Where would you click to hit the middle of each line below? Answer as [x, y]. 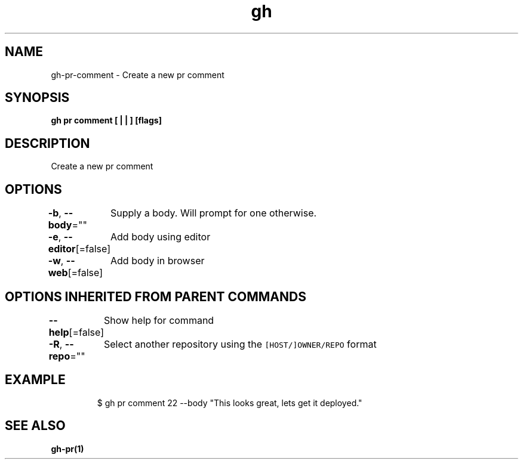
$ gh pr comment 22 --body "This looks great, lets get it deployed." [230, 403]
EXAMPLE [35, 380]
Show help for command [159, 320]
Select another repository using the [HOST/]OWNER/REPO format [240, 344]
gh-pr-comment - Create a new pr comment [138, 75]
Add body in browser [158, 261]
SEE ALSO [35, 426]
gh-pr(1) [67, 448]
